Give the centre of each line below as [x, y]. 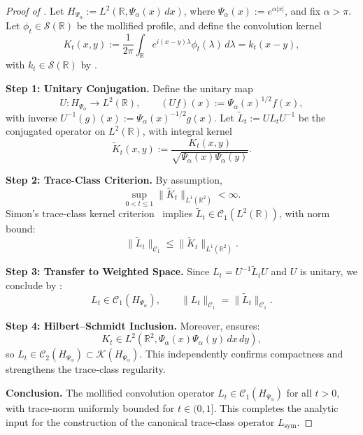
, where [199, 10]
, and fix [303, 10]
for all [299, 393]
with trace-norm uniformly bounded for [90, 408]
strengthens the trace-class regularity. [86, 369]
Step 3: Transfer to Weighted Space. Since [108, 271]
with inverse [31, 117]
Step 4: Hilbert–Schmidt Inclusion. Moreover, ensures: [133, 325]
